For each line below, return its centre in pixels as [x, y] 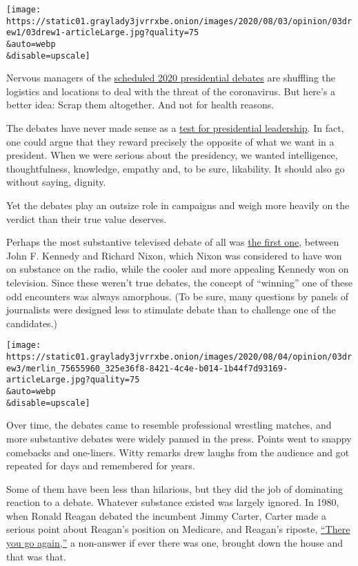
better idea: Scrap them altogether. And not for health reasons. [140, 105]
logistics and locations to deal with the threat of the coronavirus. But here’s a [171, 91]
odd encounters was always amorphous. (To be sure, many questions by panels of [178, 296]
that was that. [36, 556]
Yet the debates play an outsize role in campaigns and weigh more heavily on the [178, 205]
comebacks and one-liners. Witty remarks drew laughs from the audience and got [178, 452]
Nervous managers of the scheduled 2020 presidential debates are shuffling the [171, 78]
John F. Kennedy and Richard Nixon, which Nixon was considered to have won [174, 255]
